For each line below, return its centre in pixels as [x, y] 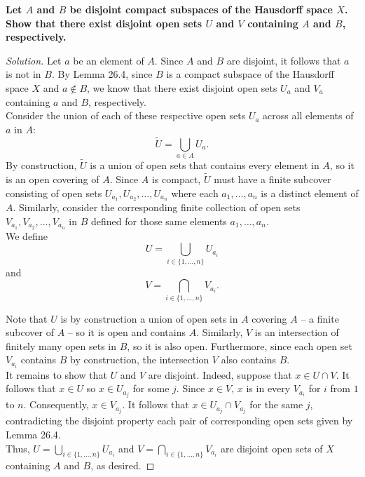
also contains [248, 360]
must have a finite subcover [273, 179]
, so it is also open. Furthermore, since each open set [240, 345]
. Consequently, [56, 404]
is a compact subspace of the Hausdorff [250, 74]
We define [27, 235]
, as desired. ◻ [123, 465]
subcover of [30, 332]
